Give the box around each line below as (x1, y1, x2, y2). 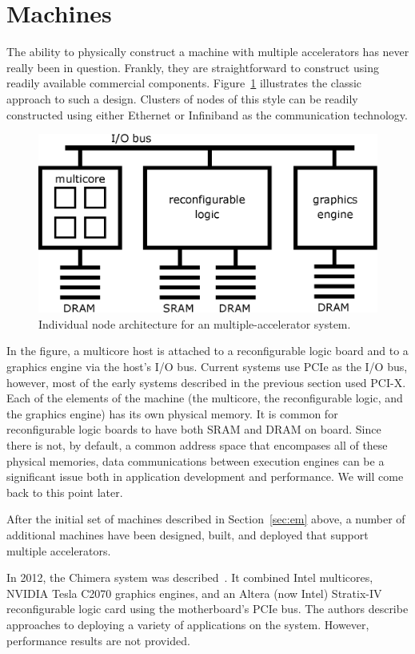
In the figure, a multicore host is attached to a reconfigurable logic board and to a (6, 342, 409, 359)
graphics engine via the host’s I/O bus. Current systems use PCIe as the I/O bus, (6, 358, 408, 375)
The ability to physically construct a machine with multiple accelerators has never (6, 43, 409, 60)
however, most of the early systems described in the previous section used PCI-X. (6, 373, 406, 390)
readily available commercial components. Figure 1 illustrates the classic (6, 75, 362, 91)
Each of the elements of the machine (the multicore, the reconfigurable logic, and (6, 390, 403, 406)
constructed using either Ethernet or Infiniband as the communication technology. (6, 106, 408, 123)
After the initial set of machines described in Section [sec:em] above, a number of (6, 511, 405, 527)
